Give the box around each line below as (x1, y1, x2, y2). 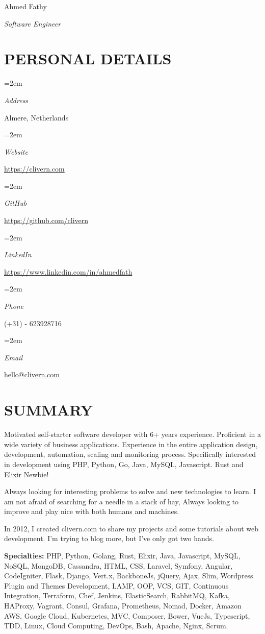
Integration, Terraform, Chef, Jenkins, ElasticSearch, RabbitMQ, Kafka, (4, 590, 230, 601)
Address (4, 94, 29, 105)
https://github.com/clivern (4, 215, 89, 226)
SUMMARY (4, 399, 93, 420)
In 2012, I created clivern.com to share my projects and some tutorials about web (4, 523, 259, 533)
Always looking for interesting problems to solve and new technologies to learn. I (4, 486, 256, 497)
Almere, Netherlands (4, 112, 69, 123)
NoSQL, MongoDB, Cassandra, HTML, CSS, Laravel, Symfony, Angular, (4, 560, 233, 571)
